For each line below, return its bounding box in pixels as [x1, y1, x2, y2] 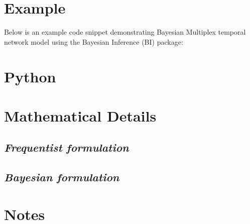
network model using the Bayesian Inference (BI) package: [4, 36, 183, 47]
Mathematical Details [4, 105, 157, 126]
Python [4, 66, 56, 86]
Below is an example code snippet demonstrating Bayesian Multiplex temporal [4, 27, 246, 37]
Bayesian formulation [4, 169, 119, 185]
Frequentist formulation [4, 140, 129, 155]
